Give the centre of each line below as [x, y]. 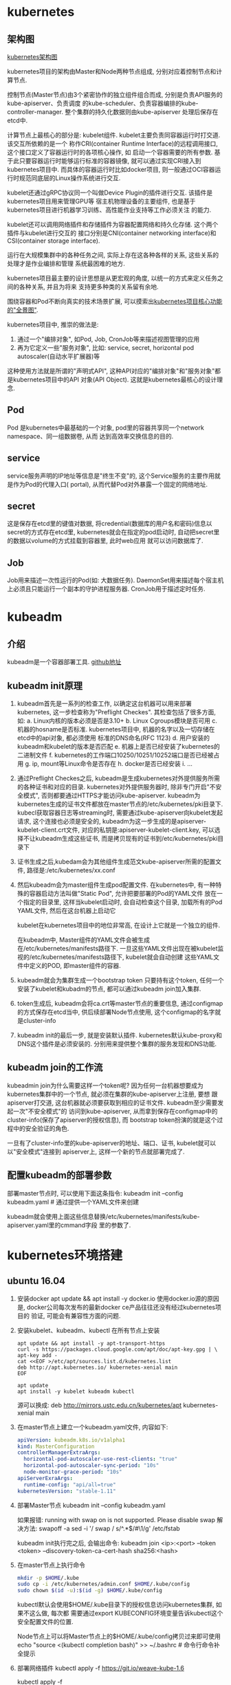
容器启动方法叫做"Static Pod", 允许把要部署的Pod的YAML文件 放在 [123, 894]
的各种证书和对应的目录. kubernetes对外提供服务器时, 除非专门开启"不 [116, 787]
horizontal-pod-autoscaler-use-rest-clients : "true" [101, 1459]
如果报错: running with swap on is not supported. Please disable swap [116, 1519]
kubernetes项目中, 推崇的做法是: [53, 324]
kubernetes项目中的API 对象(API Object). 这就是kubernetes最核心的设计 [115, 379]
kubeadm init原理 [45, 686]
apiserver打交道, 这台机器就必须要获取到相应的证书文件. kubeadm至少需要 [112, 1102]
